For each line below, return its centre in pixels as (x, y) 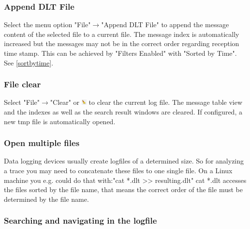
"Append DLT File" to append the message (165, 25)
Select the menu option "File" (47, 25)
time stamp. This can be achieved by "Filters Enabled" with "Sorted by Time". (120, 53)
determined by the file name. (46, 199)
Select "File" (22, 102)
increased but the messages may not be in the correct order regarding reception (122, 43)
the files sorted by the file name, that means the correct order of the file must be (123, 189)
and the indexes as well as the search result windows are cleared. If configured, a (123, 112)
